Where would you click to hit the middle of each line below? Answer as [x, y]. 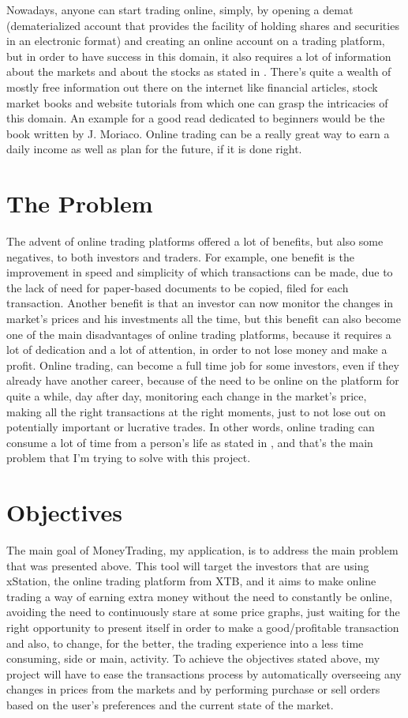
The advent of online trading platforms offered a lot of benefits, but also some [195, 241]
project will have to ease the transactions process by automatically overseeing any [204, 673]
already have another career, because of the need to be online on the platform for [203, 380]
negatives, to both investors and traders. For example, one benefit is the [180, 256]
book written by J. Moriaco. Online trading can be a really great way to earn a [198, 133]
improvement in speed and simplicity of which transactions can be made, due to [200, 272]
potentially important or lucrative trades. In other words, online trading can [191, 427]
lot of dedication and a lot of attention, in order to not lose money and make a [197, 350]
